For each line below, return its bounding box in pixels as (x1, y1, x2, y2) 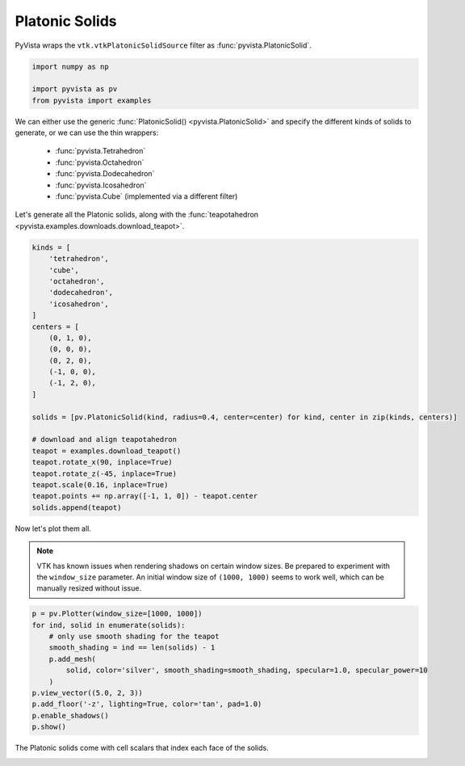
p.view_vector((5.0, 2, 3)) (31, 688, 143, 698)
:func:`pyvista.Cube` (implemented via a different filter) (55, 191, 238, 201)
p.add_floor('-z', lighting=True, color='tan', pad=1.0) (31, 700, 262, 709)
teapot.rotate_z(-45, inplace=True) (31, 469, 178, 478)
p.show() (31, 722, 67, 731)
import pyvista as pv (31, 85, 118, 94)
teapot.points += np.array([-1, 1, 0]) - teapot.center (31, 491, 258, 501)
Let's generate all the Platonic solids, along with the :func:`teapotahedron (15, 210, 258, 220)
